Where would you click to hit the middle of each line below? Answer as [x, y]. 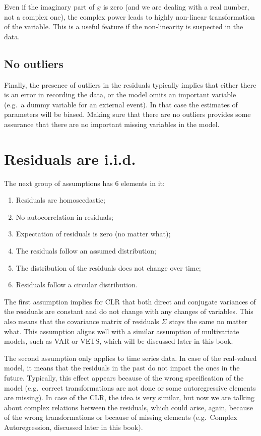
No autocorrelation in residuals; [64, 216]
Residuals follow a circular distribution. [77, 285]
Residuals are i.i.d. [70, 159]
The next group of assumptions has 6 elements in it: [84, 183]
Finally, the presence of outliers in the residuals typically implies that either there [130, 84]
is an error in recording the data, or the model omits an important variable [120, 95]
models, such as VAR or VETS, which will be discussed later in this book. [119, 341]
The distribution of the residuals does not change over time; [108, 267]
